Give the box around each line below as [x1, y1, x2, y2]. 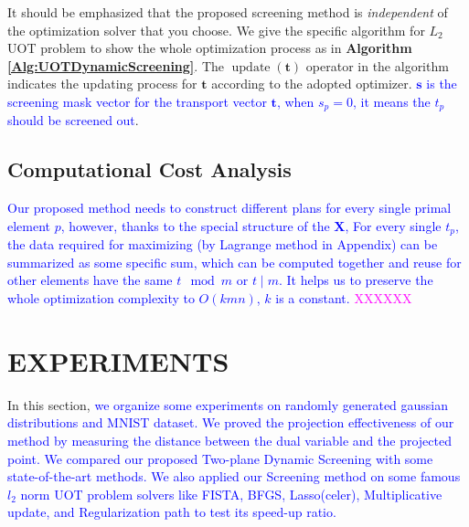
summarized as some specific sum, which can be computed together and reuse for [7, 252, 462, 271]
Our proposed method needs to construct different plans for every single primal [7, 198, 452, 217]
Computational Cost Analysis [7, 155, 292, 184]
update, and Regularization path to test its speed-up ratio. [7, 502, 336, 522]
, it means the [352, 91, 431, 111]
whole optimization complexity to [7, 289, 195, 308]
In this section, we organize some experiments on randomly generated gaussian [7, 395, 449, 414]
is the [426, 74, 457, 93]
